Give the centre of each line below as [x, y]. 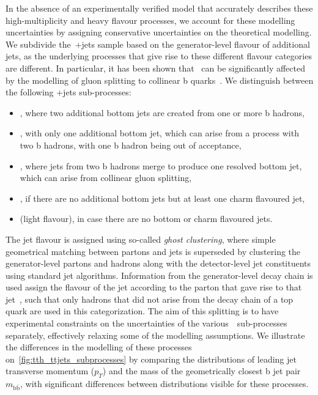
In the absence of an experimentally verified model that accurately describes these [159, 8]
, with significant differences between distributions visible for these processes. [164, 384]
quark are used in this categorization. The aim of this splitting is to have [142, 311]
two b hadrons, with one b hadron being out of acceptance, [131, 145]
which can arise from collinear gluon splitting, [106, 178]
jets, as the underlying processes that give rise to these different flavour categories [159, 56]
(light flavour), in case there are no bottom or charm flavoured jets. [146, 219]
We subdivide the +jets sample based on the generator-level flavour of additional [158, 44]
